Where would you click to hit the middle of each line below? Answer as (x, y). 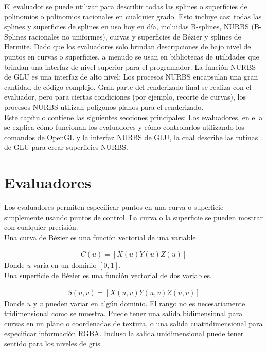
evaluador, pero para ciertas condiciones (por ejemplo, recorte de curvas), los (125, 97)
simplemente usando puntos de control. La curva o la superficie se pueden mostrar (133, 217)
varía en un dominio (65, 265)
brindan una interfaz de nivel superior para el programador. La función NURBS (130, 66)
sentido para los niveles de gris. (53, 344)
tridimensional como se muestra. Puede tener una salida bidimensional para (123, 313)
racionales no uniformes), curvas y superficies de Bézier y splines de (135, 36)
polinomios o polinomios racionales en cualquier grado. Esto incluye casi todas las (133, 16)
